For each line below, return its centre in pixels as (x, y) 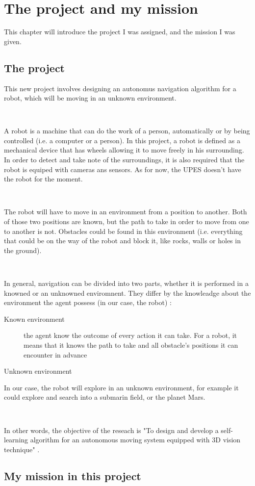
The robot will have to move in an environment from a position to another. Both (126, 212)
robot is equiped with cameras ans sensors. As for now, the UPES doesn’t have (123, 169)
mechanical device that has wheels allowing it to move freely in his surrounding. (124, 150)
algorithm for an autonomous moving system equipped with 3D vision (135, 440)
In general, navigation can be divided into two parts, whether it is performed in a (126, 283)
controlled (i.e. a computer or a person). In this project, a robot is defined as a (122, 140)
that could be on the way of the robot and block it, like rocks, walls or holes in (122, 241)
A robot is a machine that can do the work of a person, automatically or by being (127, 131)
